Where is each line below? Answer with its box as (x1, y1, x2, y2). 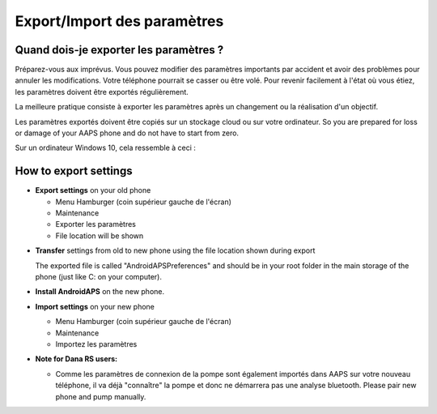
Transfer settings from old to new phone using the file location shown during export (35, 245, 316, 255)
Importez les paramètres (55, 339, 138, 348)
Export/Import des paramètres (15, 12, 224, 30)
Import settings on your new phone (35, 301, 155, 311)
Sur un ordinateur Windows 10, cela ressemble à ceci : (15, 143, 196, 153)
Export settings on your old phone (35, 186, 151, 195)
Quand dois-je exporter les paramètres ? (15, 43, 224, 57)
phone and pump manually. (55, 391, 146, 401)
